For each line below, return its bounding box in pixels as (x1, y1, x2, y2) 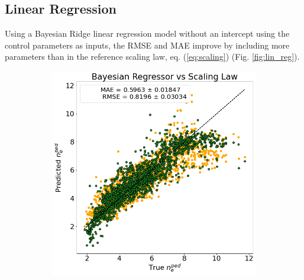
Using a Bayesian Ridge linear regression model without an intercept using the (5, 27, 290, 40)
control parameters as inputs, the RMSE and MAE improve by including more (5, 38, 290, 51)
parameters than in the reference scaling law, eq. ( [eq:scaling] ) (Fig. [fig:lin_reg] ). (5, 50, 300, 63)
